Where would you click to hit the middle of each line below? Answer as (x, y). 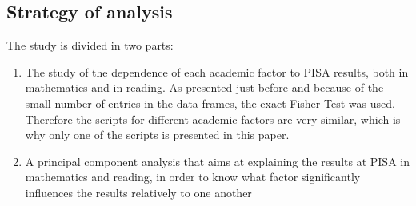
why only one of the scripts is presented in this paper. (157, 135)
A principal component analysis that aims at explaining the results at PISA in (217, 161)
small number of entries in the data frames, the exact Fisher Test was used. (210, 103)
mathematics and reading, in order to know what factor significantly (193, 177)
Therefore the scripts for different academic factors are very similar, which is (213, 119)
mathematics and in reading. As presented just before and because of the (204, 87)
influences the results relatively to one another (138, 192)
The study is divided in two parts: (90, 45)
